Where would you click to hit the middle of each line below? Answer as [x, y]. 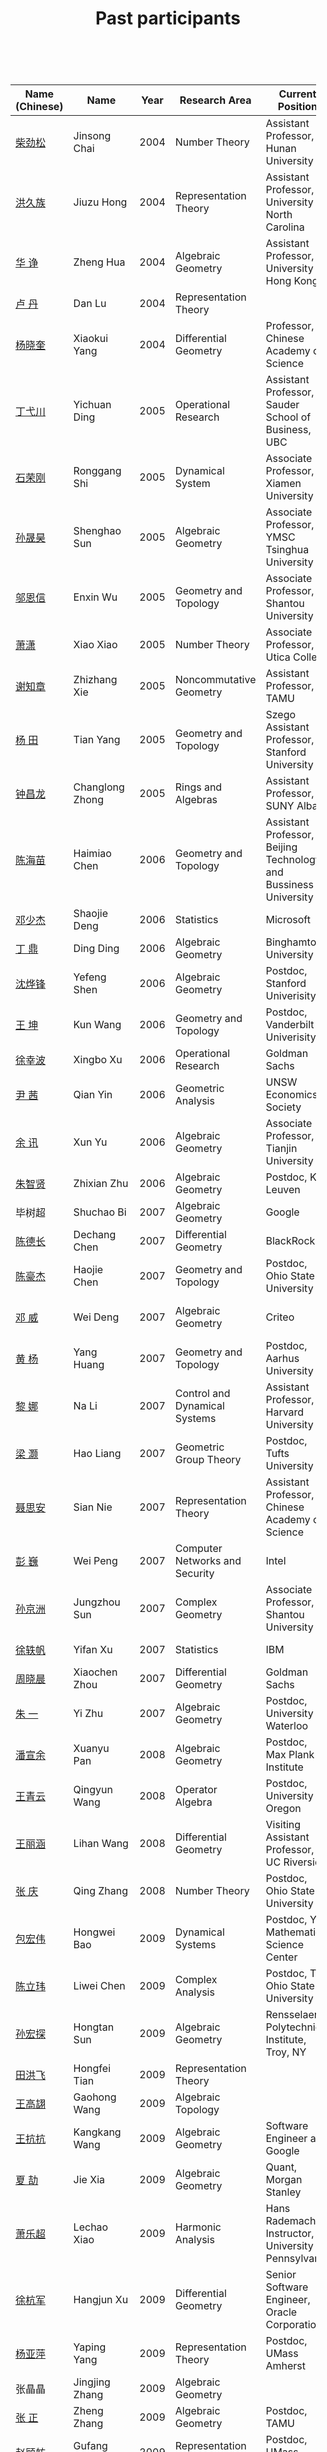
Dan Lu [90, 304]
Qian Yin [93, 1095]
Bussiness [289, 885]
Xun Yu [90, 1142]
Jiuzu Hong [100, 202]
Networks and [208, 1561]
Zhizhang [95, 680]
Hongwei [94, 1932]
